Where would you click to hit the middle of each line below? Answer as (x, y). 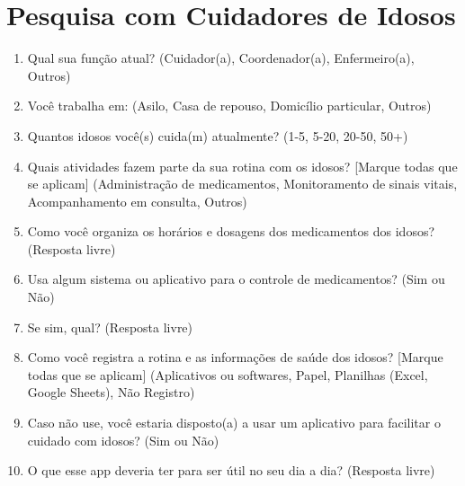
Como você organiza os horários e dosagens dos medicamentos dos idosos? (231, 231)
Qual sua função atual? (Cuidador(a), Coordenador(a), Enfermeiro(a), (221, 58)
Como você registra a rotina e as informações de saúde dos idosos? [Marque (235, 357)
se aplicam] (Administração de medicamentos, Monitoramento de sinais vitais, (242, 184)
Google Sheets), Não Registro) (111, 392)
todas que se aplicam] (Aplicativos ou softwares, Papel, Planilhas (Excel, (228, 374)
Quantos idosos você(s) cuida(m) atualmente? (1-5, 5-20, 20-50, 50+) (218, 135)
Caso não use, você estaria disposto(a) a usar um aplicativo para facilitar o (234, 423)
